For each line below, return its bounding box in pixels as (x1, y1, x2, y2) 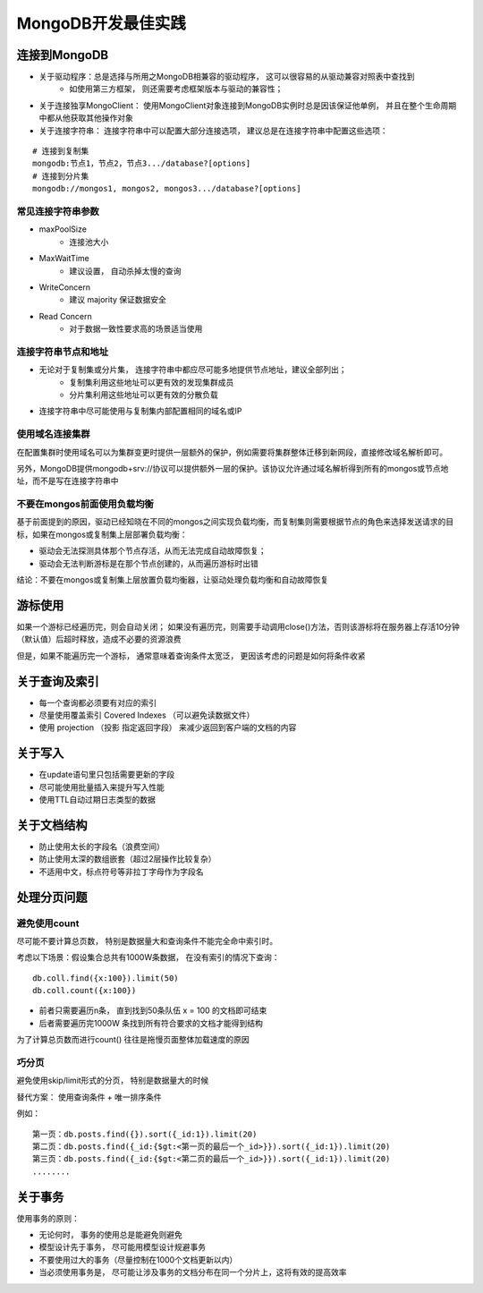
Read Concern (38, 310, 93, 321)
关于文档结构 (16, 817, 88, 832)
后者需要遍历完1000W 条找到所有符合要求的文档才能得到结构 (38, 1017, 263, 1028)
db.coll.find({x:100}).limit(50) (32, 973, 179, 983)
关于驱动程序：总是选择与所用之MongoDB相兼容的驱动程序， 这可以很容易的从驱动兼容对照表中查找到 (38, 72, 415, 82)
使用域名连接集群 (16, 428, 90, 440)
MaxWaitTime (38, 253, 89, 264)
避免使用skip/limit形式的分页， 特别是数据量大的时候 (16, 1075, 209, 1086)
